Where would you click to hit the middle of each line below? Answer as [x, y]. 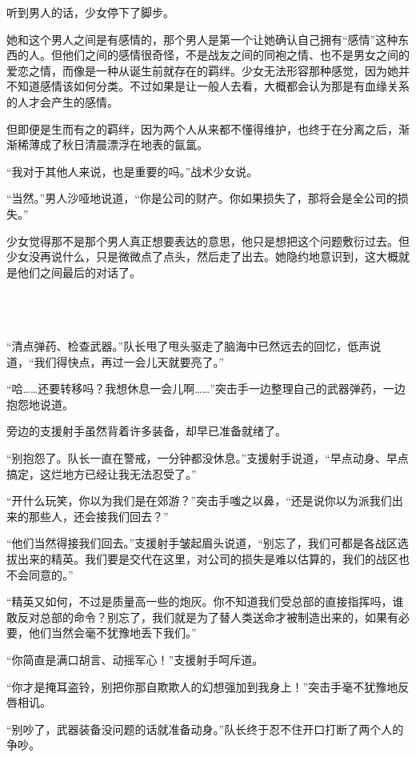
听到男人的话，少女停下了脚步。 [90, 12]
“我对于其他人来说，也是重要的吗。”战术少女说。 [132, 171]
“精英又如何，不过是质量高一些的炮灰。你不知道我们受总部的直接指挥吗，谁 [205, 601]
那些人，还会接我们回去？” [98, 516]
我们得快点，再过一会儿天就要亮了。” [129, 361]
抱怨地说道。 [40, 404]
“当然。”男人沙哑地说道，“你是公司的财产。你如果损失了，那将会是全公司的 [202, 198]
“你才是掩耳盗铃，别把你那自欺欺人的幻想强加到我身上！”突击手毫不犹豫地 [202, 686]
